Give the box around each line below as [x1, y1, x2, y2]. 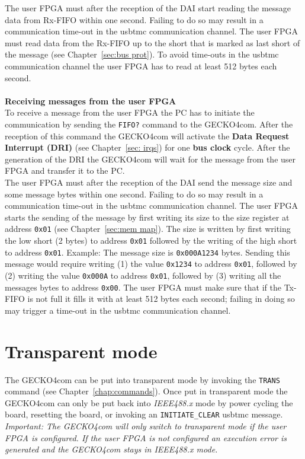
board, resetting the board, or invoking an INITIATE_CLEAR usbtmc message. [5, 408, 283, 420]
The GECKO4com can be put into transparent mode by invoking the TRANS [5, 373, 280, 385]
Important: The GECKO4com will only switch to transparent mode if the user [5, 420, 287, 432]
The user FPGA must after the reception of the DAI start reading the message [5, 2, 291, 14]
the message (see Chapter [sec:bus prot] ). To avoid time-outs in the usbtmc [5, 48, 279, 60]
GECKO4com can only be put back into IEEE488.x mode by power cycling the [5, 396, 293, 409]
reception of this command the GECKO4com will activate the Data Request [5, 129, 290, 142]
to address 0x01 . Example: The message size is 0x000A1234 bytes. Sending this [5, 246, 290, 258]
